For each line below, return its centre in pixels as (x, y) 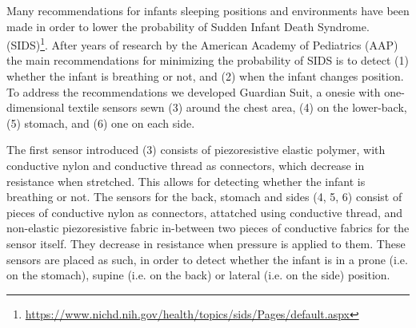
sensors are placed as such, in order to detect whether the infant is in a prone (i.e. (207, 259)
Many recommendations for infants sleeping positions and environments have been (208, 10)
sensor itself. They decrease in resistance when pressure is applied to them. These (206, 243)
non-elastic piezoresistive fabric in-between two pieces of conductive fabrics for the (208, 228)
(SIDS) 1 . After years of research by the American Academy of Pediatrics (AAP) (202, 43)
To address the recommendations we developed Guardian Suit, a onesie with (194, 91)
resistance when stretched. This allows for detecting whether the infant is (186, 181)
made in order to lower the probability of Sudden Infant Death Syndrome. (188, 26)
